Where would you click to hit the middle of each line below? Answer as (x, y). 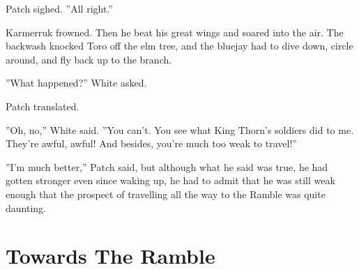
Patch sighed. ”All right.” (59, 8)
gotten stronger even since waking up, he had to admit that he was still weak (170, 180)
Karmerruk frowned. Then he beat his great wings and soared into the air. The (175, 32)
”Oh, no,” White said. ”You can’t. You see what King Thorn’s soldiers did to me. (180, 129)
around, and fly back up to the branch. (89, 59)
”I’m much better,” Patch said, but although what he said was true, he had (167, 166)
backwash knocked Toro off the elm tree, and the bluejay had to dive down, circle (179, 46)
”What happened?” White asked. (76, 83)
